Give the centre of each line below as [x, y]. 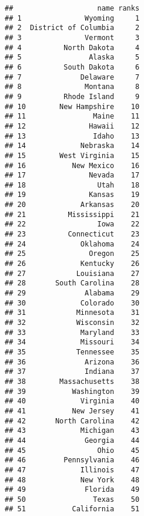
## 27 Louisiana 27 [72, 273]
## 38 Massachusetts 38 [72, 381]
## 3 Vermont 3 [72, 37]
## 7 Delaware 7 [72, 77]
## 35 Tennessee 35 [72, 352]
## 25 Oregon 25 [72, 254]
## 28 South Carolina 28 [72, 283]
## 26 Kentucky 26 [72, 264]
